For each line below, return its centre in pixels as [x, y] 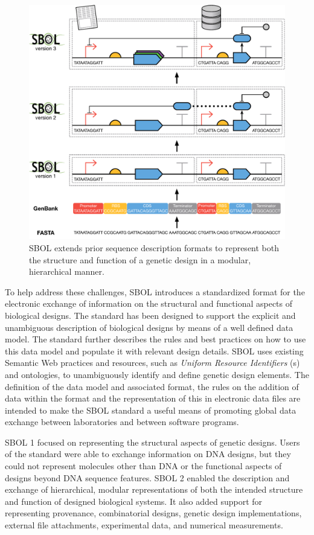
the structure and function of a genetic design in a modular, [140, 259]
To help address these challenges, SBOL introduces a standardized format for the [155, 291]
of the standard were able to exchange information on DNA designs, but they [148, 454]
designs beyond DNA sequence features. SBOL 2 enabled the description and [147, 477]
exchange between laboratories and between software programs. [122, 422]
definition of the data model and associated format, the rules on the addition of [152, 386]
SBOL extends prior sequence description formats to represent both [154, 247]
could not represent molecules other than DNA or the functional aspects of [143, 466]
